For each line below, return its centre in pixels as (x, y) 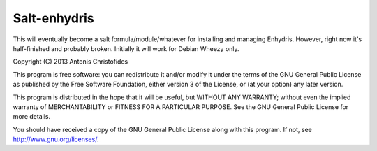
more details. (32, 117)
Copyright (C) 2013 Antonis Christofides (71, 62)
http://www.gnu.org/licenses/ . (56, 139)
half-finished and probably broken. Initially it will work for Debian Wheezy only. (126, 48)
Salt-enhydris (53, 18)
